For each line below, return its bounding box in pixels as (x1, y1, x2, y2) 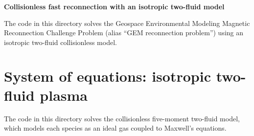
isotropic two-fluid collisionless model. (4, 37, 117, 47)
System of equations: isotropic (4, 66, 211, 86)
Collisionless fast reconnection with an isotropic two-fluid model (4, 1, 225, 11)
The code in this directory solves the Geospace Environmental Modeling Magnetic (4, 18, 250, 28)
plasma (40, 85, 88, 105)
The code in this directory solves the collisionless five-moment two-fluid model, (4, 113, 240, 123)
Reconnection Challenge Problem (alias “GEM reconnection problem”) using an (4, 27, 244, 38)
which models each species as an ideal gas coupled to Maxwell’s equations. (4, 123, 227, 133)
